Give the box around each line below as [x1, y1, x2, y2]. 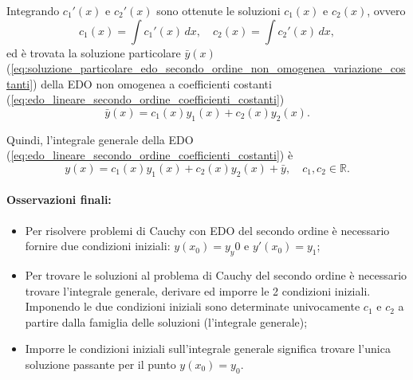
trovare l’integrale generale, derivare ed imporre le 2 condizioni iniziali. [25, 282, 371, 299]
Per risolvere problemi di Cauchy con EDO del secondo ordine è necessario [25, 221, 390, 238]
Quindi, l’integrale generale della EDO [6, 131, 194, 147]
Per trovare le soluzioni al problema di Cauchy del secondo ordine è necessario [25, 266, 407, 283]
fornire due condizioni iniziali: [25, 237, 171, 254]
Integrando [6, 2, 60, 18]
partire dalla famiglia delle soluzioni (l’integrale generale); [25, 313, 308, 330]
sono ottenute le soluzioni [156, 2, 281, 18]
